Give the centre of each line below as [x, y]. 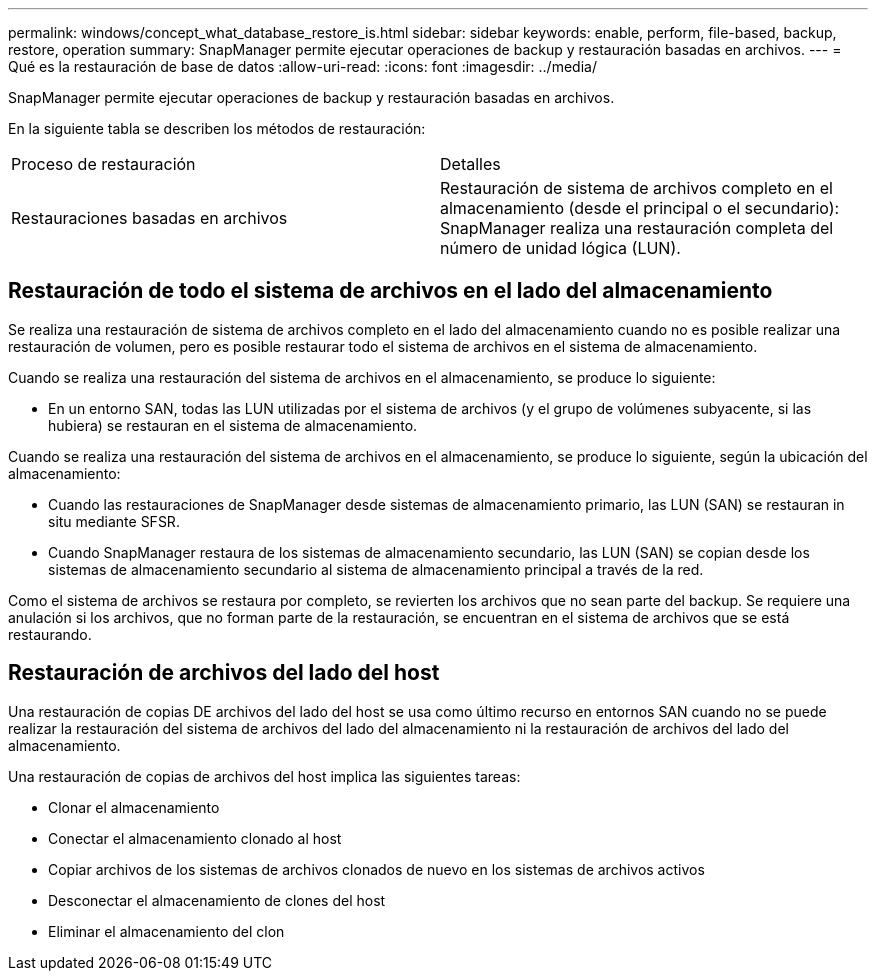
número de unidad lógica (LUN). [560, 248]
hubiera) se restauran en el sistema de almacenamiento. [233, 425]
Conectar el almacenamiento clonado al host [195, 838]
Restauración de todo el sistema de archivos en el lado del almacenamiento [390, 291]
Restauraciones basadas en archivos [149, 218]
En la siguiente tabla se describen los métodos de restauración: [217, 128]
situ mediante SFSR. [114, 521]
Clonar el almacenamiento [134, 807]
